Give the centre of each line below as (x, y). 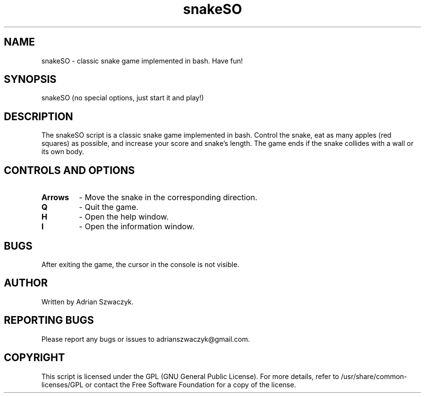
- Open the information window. (137, 227)
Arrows (55, 198)
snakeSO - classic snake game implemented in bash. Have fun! (142, 61)
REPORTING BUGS (49, 320)
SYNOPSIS (30, 79)
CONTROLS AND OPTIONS (69, 170)
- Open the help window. (124, 217)
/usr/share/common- (374, 376)
